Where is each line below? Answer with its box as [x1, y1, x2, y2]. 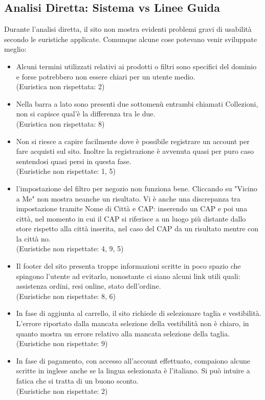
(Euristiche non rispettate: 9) [16, 338, 108, 349]
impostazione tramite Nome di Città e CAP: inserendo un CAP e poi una [16, 203, 248, 214]
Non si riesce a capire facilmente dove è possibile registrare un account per [16, 135, 250, 146]
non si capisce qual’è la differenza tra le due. [16, 108, 156, 119]
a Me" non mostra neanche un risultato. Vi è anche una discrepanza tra [16, 193, 240, 204]
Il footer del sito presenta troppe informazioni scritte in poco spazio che [16, 261, 241, 271]
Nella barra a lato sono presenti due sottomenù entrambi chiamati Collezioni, [16, 98, 258, 109]
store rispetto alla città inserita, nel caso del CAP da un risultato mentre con [16, 223, 259, 234]
